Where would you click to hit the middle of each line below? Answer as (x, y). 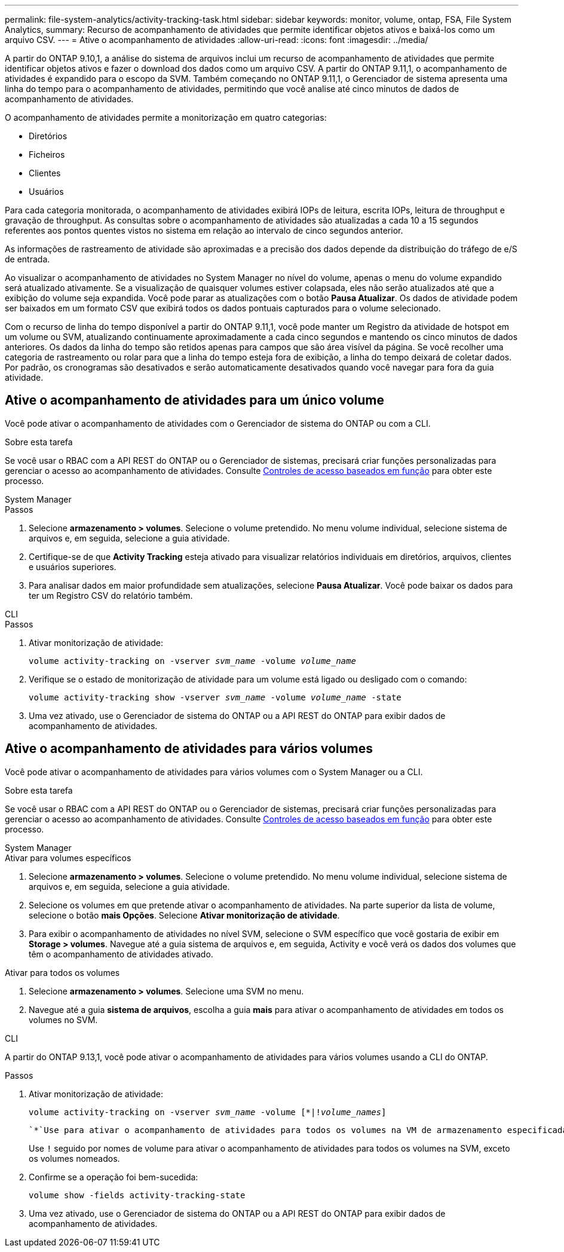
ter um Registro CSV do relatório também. (111, 595)
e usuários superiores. (73, 567)
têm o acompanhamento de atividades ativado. (121, 954)
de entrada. (27, 259)
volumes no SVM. (63, 1020)
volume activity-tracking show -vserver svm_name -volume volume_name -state (215, 697)
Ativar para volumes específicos (68, 858)
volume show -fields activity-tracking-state (137, 1195)
